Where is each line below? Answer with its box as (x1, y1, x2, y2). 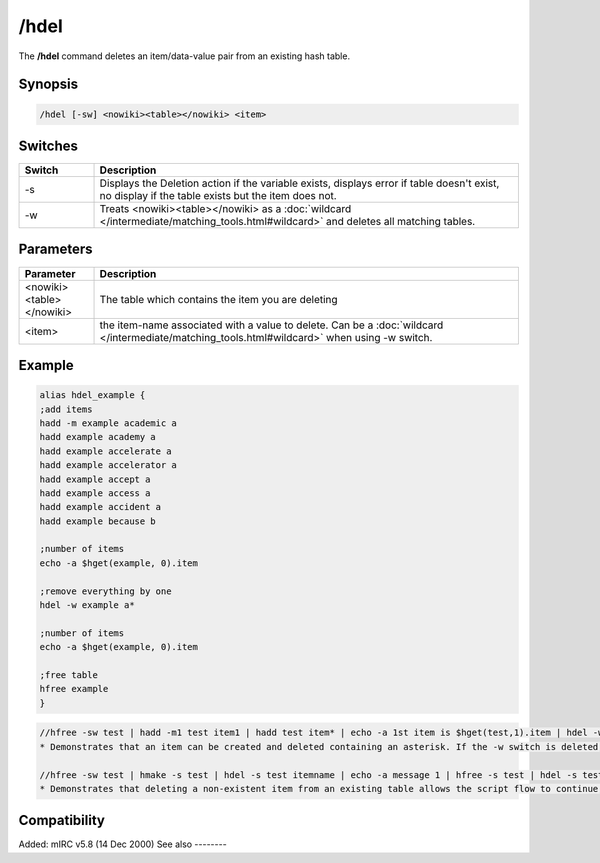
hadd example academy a (39, 431, 157, 443)
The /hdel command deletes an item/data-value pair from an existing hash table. (18, 50, 350, 62)
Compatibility (18, 812, 105, 829)
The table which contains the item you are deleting (99, 292, 339, 306)
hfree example (39, 683, 109, 695)
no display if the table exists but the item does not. (99, 189, 337, 203)
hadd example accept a (39, 473, 151, 485)
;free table (39, 669, 99, 680)
